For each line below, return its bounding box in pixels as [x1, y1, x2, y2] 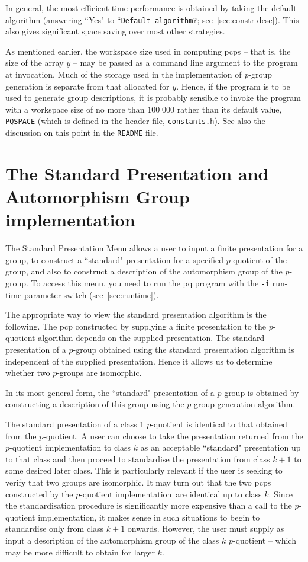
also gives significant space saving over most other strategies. [5, 25, 225, 37]
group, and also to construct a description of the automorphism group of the [5, 265, 283, 277]
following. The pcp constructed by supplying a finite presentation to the [5, 320, 266, 332]
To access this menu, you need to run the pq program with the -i [31, 277, 270, 289]
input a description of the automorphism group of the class [5, 534, 219, 546]
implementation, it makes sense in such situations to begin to [38, 510, 260, 523]
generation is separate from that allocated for [5, 79, 170, 92]
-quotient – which [233, 534, 296, 546]
